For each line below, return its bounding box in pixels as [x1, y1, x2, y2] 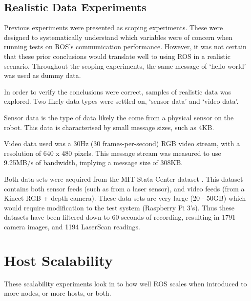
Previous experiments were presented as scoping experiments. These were [4, 22, 223, 33]
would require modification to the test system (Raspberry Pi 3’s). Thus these [4, 202, 235, 212]
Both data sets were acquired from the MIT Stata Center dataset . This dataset [4, 173, 243, 184]
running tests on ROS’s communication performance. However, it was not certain [4, 41, 247, 52]
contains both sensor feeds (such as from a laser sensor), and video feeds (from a [4, 183, 245, 193]
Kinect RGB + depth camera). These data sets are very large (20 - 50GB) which [4, 193, 246, 203]
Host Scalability [4, 250, 113, 270]
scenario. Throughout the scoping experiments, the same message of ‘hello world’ [4, 60, 246, 71]
